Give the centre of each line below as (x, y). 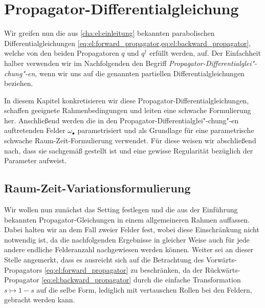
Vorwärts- (222, 260)
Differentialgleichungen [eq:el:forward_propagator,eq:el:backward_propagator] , (128, 43)
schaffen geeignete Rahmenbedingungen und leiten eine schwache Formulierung (128, 110)
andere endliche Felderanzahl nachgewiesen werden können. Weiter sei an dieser (129, 249)
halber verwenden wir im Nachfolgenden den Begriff (85, 63)
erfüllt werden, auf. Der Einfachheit (205, 53)
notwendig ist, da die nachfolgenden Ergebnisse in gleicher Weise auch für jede (127, 239)
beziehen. (19, 83)
